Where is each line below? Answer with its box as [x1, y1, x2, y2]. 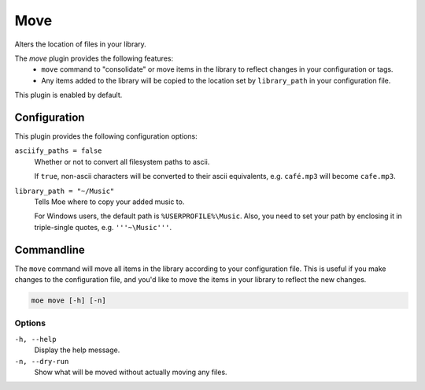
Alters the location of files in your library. [14, 39, 147, 49]
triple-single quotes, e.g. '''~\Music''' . [34, 222, 172, 232]
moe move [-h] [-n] [31, 296, 106, 305]
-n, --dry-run [14, 357, 69, 366]
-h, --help [14, 335, 57, 344]
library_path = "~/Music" [14, 186, 115, 195]
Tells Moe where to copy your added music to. [34, 197, 185, 206]
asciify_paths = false [14, 147, 102, 155]
